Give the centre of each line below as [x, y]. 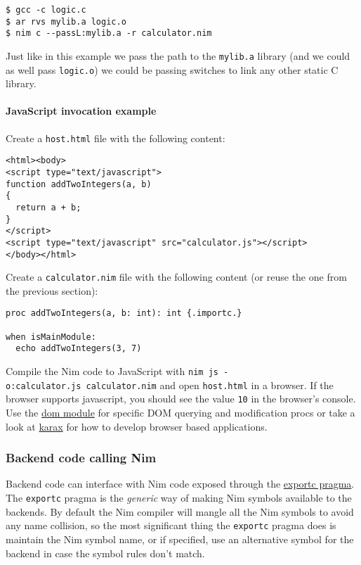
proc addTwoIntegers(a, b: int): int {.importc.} [124, 313]
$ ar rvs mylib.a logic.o [66, 21]
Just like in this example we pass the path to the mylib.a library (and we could [178, 55]
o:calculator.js [44, 386]
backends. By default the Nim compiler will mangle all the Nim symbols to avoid [180, 511]
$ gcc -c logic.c [46, 10]
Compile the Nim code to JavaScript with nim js [112, 371]
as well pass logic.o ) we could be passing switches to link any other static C [172, 69]
